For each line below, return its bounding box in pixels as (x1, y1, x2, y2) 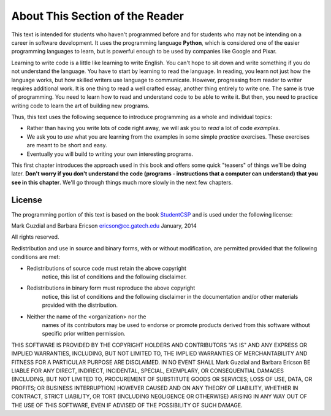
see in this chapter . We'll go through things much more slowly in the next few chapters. (11, 179, 233, 186)
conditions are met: (11, 253, 61, 261)
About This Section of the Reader (11, 9, 184, 23)
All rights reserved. (11, 233, 59, 241)
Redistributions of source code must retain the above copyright (26, 264, 187, 272)
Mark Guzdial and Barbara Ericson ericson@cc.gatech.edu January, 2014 (11, 222, 197, 229)
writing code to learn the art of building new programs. (11, 102, 150, 109)
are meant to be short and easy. (26, 142, 107, 149)
